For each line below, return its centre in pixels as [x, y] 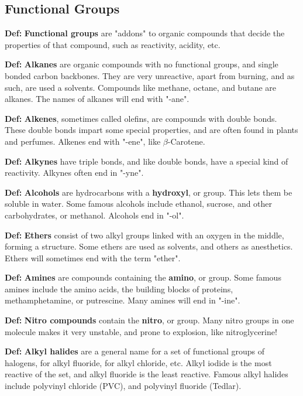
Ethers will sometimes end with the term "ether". [93, 257]
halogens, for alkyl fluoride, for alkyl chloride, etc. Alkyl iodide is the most [138, 362]
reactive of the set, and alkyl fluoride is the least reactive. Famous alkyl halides [147, 374]
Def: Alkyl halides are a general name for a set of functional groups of [135, 351]
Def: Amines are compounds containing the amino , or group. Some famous [143, 277]
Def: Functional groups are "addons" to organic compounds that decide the [145, 33]
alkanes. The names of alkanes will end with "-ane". [97, 99]
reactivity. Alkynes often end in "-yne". [74, 173]
